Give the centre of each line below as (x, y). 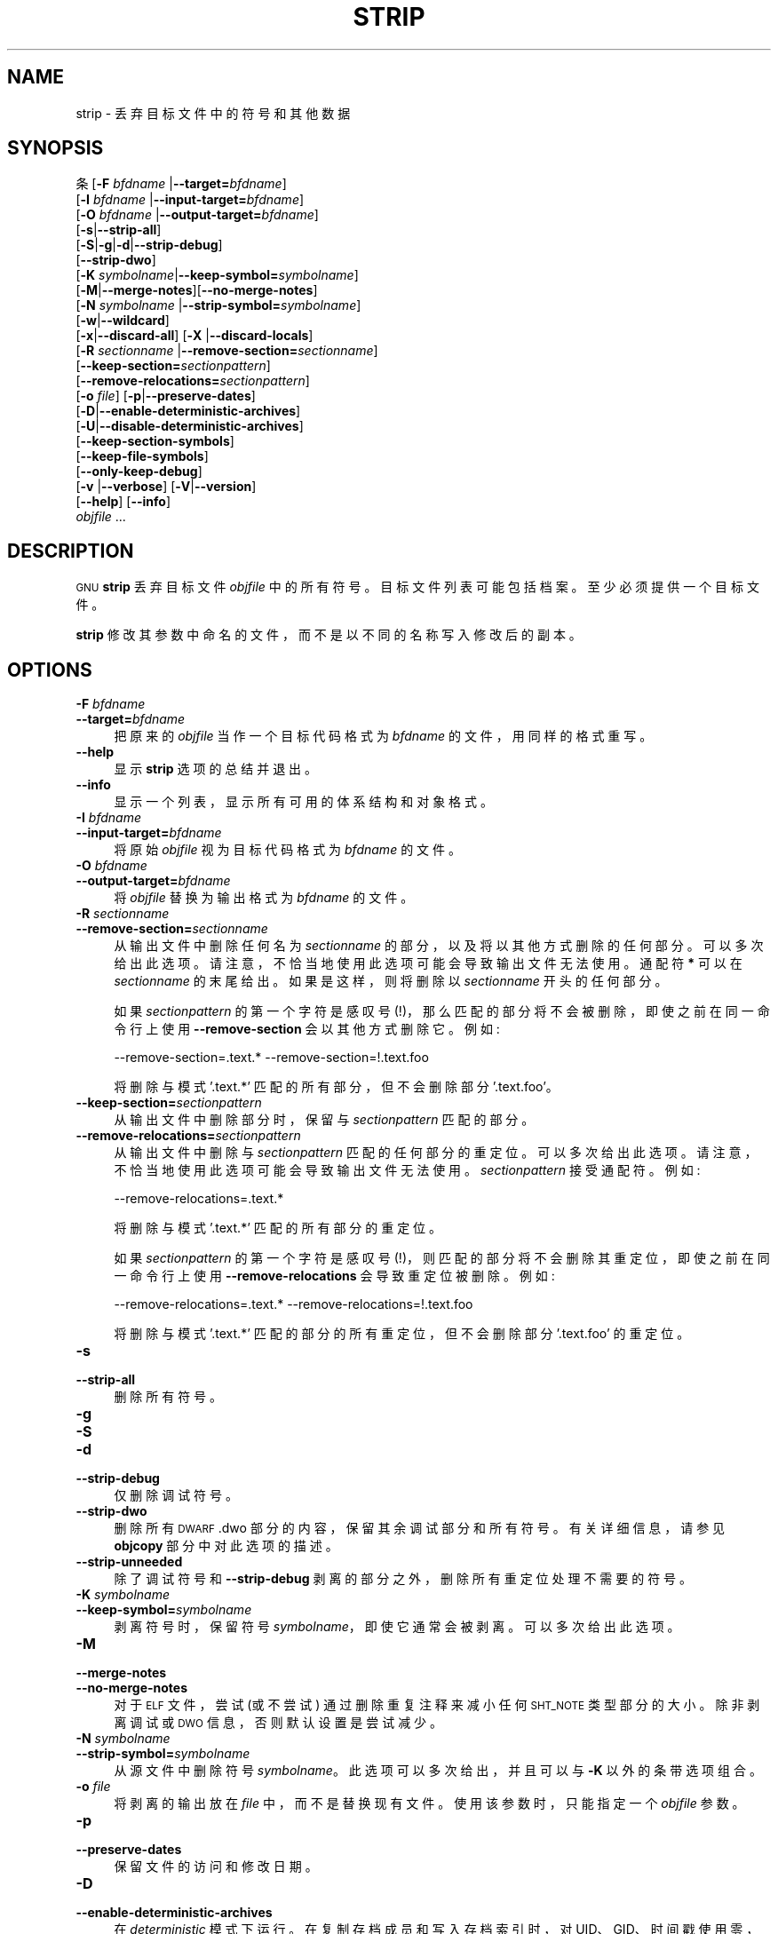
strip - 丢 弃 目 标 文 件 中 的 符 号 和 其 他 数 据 (213, 113)
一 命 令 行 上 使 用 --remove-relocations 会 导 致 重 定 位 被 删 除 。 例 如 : (334, 1276)
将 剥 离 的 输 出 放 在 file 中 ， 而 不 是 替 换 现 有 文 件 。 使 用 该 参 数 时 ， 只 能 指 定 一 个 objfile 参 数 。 (429, 1803)
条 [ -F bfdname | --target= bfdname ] (181, 184)
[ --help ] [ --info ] (123, 502)
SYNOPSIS (56, 148)
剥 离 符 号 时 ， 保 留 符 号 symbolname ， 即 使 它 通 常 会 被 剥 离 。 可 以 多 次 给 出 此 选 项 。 (397, 1627)
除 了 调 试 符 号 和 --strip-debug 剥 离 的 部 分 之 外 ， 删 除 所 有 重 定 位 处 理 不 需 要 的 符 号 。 (403, 1579)
